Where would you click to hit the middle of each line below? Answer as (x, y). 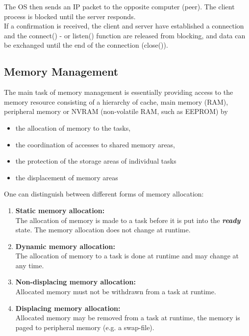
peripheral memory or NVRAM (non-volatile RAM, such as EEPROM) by (116, 111)
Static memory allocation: (60, 210)
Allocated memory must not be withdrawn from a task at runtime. (116, 292)
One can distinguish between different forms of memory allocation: (104, 194)
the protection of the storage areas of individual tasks (96, 161)
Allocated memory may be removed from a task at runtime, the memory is (128, 318)
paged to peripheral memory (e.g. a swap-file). (85, 327)
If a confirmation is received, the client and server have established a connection (124, 26)
